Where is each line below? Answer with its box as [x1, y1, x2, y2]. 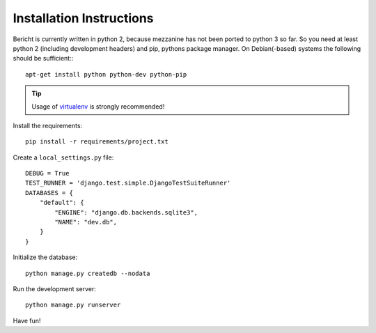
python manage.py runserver [25, 301, 121, 309]
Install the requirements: [13, 121, 83, 130]
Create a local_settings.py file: [13, 153, 114, 162]
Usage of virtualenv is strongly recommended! [31, 102, 165, 111]
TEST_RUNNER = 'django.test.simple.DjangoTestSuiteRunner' [25, 179, 231, 187]
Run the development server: [13, 284, 97, 293]
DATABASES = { [25, 189, 73, 196]
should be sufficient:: [13, 54, 74, 63]
